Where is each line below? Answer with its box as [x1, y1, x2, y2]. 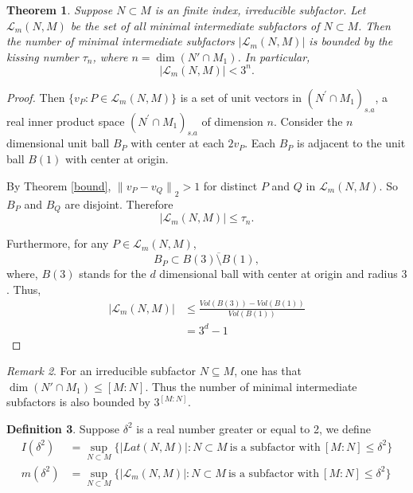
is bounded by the [309, 33, 393, 49]
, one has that [234, 362, 302, 379]
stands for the [79, 265, 146, 282]
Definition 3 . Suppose [6, 420, 120, 436]
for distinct [203, 177, 258, 194]
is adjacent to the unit [297, 135, 406, 151]
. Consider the [273, 112, 343, 129]
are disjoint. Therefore [64, 195, 173, 212]
